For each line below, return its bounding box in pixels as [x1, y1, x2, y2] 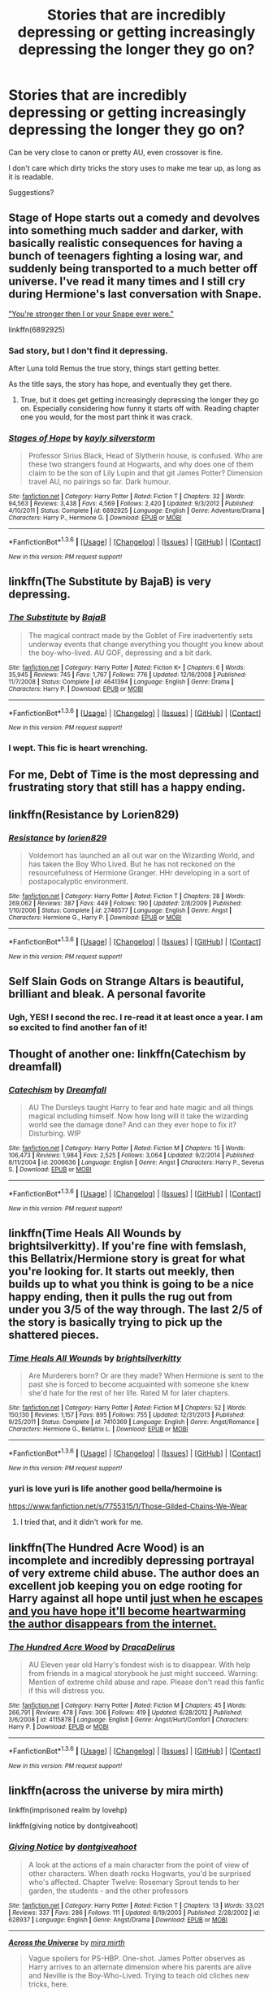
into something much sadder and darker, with [8, 224, 244, 237]
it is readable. [8, 172, 54, 181]
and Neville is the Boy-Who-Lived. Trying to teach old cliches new [28, 1970, 249, 1980]
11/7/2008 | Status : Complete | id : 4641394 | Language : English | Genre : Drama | [8, 677, 234, 686]
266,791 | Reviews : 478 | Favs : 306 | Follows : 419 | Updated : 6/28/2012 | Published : [8, 1709, 243, 1717]
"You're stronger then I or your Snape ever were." [8, 309, 175, 319]
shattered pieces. [8, 1328, 100, 1342]
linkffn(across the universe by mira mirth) [8, 1784, 224, 1798]
